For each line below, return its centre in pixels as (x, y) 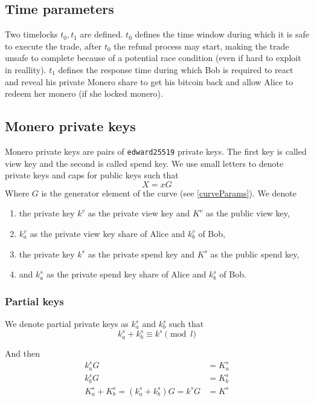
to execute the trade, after (53, 46)
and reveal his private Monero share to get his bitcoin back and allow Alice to (149, 81)
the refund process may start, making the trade (201, 46)
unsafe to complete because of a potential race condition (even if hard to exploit (153, 58)
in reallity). (26, 69)
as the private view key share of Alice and (107, 233)
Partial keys (34, 301)
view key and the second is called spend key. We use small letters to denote (144, 163)
